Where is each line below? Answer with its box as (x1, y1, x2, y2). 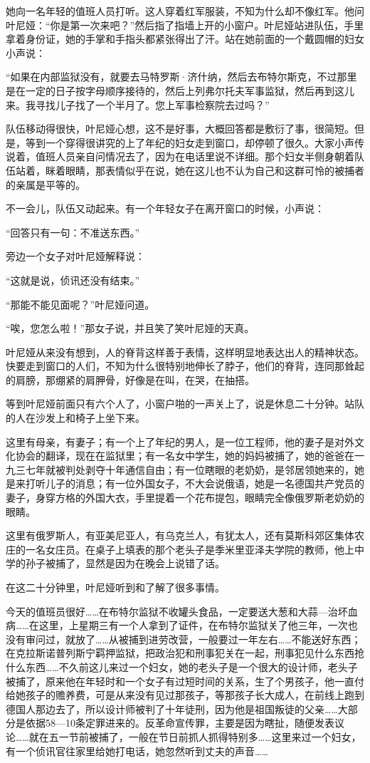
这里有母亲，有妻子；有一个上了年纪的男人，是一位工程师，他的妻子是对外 (6, 434, 354, 449)
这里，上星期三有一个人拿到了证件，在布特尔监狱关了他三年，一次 (38, 618, 348, 633)
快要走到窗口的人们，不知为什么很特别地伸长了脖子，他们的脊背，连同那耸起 (6, 358, 364, 373)
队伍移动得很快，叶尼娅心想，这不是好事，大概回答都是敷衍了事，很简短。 (6, 121, 354, 136)
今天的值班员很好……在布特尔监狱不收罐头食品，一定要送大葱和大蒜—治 (6, 603, 338, 618)
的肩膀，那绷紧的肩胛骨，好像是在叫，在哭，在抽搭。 (6, 372, 255, 387)
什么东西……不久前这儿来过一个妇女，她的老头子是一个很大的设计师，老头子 (6, 659, 358, 674)
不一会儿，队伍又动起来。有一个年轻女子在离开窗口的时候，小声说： (6, 201, 324, 216)
